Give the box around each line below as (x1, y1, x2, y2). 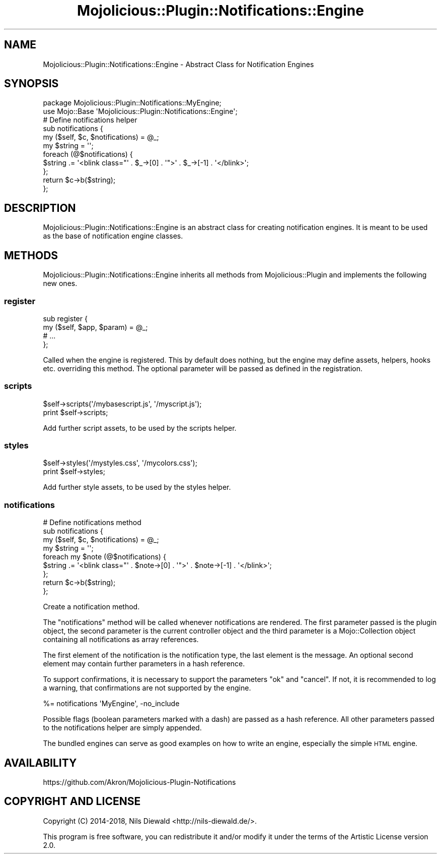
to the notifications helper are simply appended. (43, 723, 202, 732)
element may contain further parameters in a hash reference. (43, 659, 245, 668)
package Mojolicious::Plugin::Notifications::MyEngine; (43, 98, 222, 107)
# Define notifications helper (43, 116, 137, 125)
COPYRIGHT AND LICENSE (4, 795, 141, 808)
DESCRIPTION (4, 201, 76, 214)
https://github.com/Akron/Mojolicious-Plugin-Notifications (43, 777, 236, 786)
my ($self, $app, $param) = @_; (43, 322, 148, 331)
